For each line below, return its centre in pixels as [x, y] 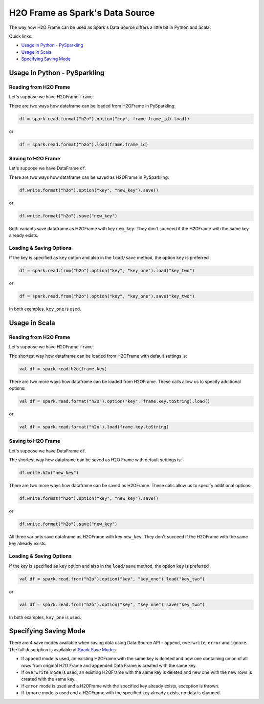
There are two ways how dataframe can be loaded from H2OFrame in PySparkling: [92, 106]
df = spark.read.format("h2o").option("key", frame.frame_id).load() [104, 119]
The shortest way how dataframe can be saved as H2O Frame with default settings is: [95, 460]
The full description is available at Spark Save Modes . [63, 649]
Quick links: [21, 36]
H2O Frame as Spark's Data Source [82, 13]
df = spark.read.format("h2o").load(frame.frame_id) [84, 144]
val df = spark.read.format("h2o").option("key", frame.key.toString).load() [115, 401]
